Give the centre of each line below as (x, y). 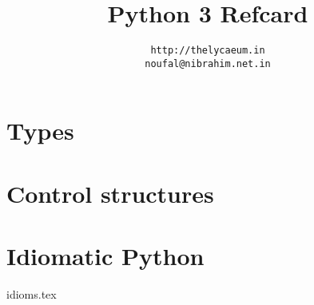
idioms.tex (32, 294)
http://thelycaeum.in (208, 51)
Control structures (110, 193)
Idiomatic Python (105, 256)
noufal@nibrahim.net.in (208, 63)
